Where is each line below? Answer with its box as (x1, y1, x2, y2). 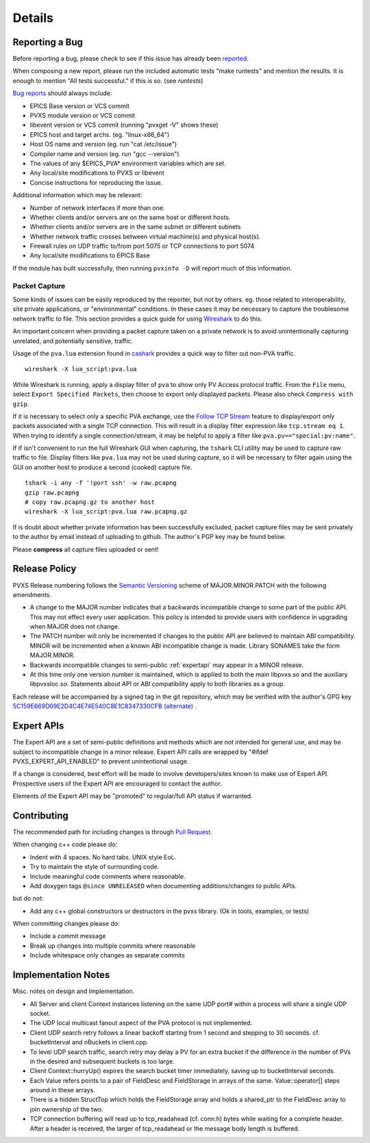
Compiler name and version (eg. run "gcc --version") (29, 149, 180, 158)
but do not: (12, 894, 44, 903)
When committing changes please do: (12, 920, 120, 928)
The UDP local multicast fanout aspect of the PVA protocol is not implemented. (29, 1019, 253, 1027)
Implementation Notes (12, 969, 110, 981)
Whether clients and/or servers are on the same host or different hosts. (29, 213, 231, 221)
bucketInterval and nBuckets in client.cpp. (29, 1038, 149, 1046)
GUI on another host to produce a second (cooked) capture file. (12, 463, 193, 471)
